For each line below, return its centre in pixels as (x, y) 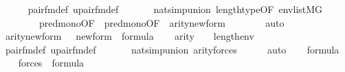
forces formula (51, 63)
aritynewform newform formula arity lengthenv (130, 36)
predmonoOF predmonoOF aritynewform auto (162, 22)
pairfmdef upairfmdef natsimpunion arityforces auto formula (172, 49)
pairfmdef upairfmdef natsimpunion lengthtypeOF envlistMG (175, 9)
